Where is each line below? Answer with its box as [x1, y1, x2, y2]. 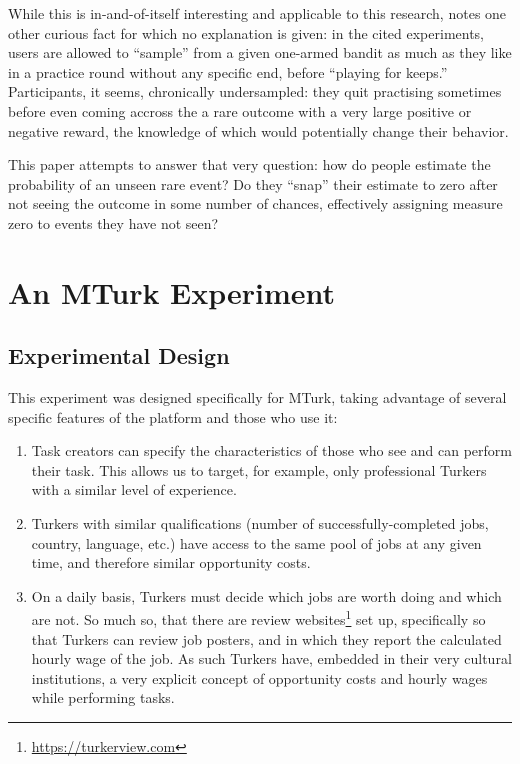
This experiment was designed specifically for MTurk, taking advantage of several [8, 387, 507, 408]
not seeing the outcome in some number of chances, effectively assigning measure [8, 193, 503, 214]
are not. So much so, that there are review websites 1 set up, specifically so [31, 606, 486, 630]
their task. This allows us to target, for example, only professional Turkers [31, 459, 487, 480]
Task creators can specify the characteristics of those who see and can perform [31, 440, 513, 461]
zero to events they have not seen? [8, 212, 219, 233]
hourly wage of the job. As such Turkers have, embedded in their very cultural [31, 648, 512, 669]
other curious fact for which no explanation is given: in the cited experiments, [8, 22, 485, 43]
